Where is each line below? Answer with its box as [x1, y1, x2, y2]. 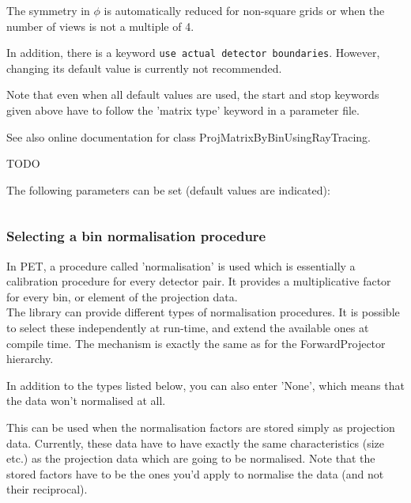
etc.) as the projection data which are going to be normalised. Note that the [6, 450, 375, 467]
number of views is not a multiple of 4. [6, 17, 194, 34]
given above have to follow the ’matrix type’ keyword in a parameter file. [6, 102, 360, 119]
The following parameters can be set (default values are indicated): [6, 181, 330, 198]
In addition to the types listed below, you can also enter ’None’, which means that [6, 376, 405, 393]
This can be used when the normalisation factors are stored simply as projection [6, 418, 395, 435]
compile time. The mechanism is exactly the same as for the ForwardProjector [6, 335, 386, 351]
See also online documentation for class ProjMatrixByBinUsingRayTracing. [6, 128, 371, 145]
